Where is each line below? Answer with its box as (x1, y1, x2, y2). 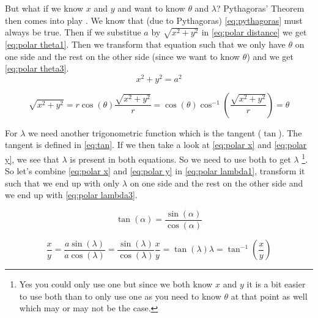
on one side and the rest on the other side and (130, 176, 303, 189)
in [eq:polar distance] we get (201, 26, 307, 39)
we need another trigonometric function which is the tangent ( (28, 126, 262, 139)
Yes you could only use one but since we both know (19, 278, 213, 290)
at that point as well (231, 289, 308, 302)
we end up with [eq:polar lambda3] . (5, 188, 138, 201)
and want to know (117, 2, 185, 14)
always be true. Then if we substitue (5, 26, 141, 39)
